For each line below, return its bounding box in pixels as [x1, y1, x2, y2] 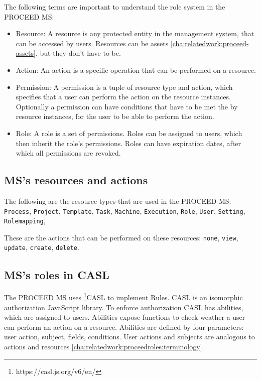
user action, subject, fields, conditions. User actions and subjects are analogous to [4, 331, 255, 342]
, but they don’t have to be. [35, 48, 121, 58]
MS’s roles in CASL [4, 267, 109, 282]
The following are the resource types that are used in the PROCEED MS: [4, 195, 231, 206]
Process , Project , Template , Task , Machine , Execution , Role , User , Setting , [4, 205, 245, 216]
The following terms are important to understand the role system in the [4, 2, 225, 12]
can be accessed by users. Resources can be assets [16, 38, 169, 48]
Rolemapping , [4, 215, 46, 226]
